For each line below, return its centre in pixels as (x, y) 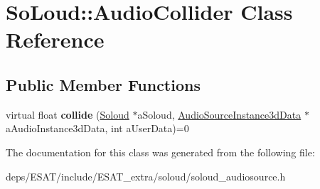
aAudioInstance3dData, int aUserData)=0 (97, 128)
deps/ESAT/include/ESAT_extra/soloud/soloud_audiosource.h (146, 176)
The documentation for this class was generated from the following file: (160, 152)
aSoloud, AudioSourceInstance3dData (219, 114)
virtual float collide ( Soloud (68, 114)
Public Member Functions (103, 84)
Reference (55, 39)
